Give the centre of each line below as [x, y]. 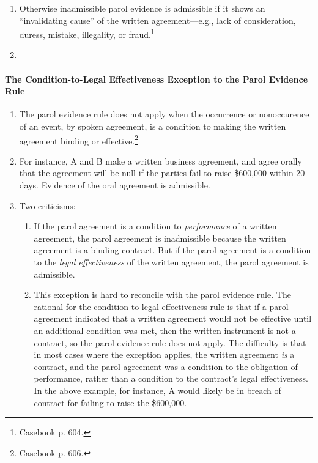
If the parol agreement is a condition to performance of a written [155, 226]
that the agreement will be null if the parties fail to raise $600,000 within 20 [162, 173]
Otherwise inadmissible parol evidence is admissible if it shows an [142, 8]
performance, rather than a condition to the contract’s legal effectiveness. [171, 378]
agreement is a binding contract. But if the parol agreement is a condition [172, 250]
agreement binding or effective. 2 [79, 139]
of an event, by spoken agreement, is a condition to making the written [153, 126]
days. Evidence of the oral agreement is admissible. [115, 185]
